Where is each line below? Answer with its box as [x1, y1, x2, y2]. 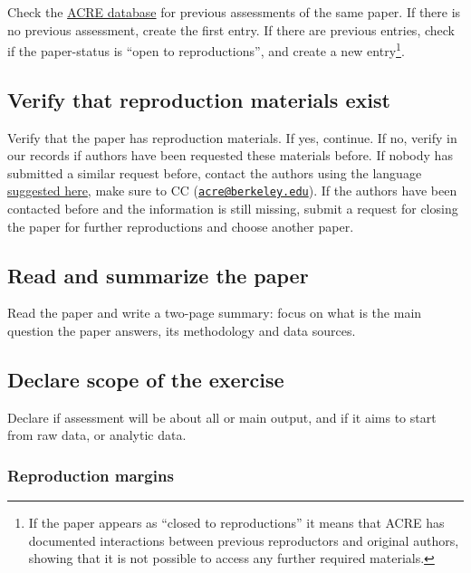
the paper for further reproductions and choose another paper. [7, 216, 354, 235]
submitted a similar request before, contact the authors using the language [7, 163, 422, 182]
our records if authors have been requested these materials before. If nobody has [7, 146, 453, 165]
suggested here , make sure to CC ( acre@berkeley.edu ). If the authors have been [7, 181, 457, 200]
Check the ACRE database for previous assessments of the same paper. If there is [7, 3, 461, 21]
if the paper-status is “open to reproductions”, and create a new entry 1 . [7, 39, 405, 60]
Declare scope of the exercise [7, 366, 284, 394]
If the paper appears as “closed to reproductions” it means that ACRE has [28, 513, 445, 532]
